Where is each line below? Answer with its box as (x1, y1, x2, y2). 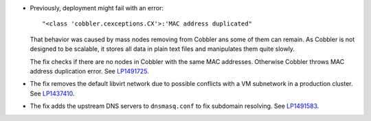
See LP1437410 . (30, 89, 75, 98)
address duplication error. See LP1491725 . (30, 67, 149, 75)
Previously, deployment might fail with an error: (30, 4, 164, 12)
